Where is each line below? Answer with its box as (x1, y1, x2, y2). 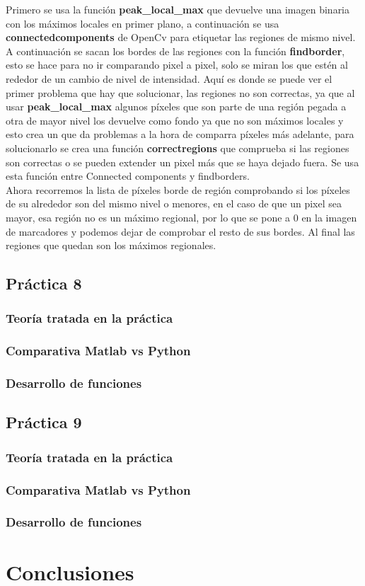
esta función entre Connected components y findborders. (6, 168, 250, 183)
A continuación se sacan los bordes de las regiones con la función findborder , (6, 43, 345, 58)
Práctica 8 (6, 272, 82, 294)
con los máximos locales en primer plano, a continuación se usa (6, 16, 279, 30)
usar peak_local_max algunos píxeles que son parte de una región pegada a (6, 99, 347, 114)
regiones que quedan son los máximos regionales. (6, 238, 216, 253)
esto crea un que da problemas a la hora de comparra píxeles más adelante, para (6, 127, 354, 142)
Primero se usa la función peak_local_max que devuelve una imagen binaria (6, 2, 350, 16)
